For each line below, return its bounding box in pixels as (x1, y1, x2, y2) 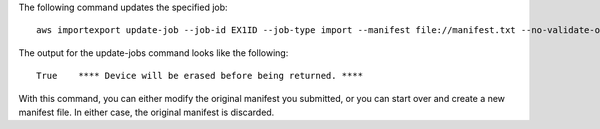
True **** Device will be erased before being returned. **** (36, 70, 364, 82)
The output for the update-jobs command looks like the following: (18, 46, 289, 59)
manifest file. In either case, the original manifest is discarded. (18, 106, 275, 118)
